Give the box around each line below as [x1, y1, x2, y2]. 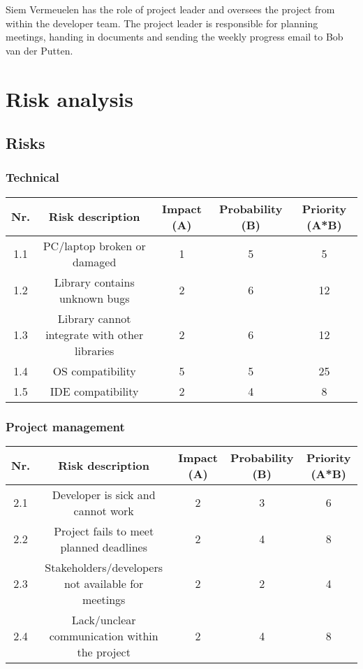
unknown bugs [59, 289, 130, 306]
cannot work [73, 502, 134, 519]
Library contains [54, 273, 135, 290]
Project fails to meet [54, 522, 154, 539]
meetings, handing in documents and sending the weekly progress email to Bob [6, 29, 343, 44]
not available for [64, 575, 144, 591]
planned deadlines [60, 538, 147, 555]
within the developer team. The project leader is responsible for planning [6, 15, 318, 30]
